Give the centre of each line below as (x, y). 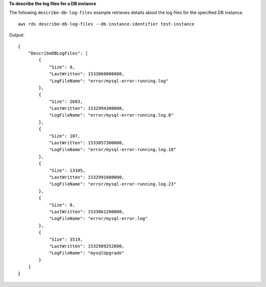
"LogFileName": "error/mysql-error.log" (98, 219)
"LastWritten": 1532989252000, (87, 246)
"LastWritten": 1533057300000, (87, 143)
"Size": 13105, (67, 170)
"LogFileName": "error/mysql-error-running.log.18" (113, 150)
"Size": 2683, (66, 101)
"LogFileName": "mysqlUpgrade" (87, 253)
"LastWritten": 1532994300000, (87, 109)
